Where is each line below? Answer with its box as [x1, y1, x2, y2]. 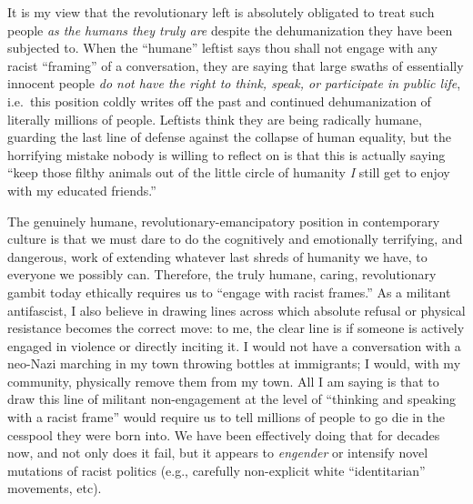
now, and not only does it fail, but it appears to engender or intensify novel [7, 443, 428, 462]
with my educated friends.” [7, 180, 156, 199]
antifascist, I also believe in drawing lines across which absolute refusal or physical [7, 300, 466, 319]
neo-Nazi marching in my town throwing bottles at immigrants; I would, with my [7, 354, 461, 373]
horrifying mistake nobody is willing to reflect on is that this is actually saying [7, 145, 446, 164]
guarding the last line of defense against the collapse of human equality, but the [7, 127, 452, 146]
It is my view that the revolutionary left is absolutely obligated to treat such [7, 3, 435, 21]
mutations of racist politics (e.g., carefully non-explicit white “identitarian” [7, 460, 426, 479]
